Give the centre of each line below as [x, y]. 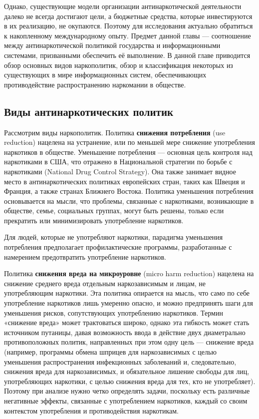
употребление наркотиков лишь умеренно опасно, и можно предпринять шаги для [129, 303]
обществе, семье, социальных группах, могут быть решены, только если [114, 210]
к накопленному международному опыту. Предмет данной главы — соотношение [128, 35]
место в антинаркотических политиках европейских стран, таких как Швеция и [125, 181]
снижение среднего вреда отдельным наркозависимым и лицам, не [105, 283]
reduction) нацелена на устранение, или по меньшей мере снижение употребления [130, 142]
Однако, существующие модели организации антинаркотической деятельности [123, 6]
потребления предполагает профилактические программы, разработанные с [118, 247]
